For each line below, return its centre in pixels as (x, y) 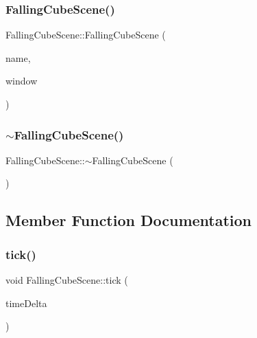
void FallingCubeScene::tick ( (67, 280)
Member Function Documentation (129, 220)
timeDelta (26, 303)
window (22, 81)
